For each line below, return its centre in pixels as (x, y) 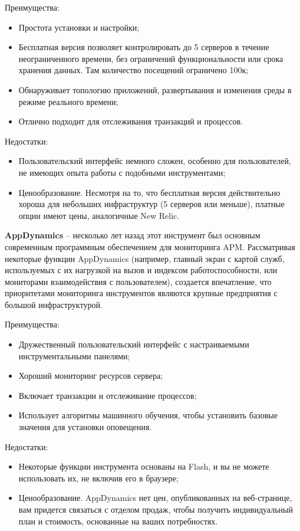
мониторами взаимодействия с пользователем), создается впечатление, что (138, 281)
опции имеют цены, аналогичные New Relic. (99, 215)
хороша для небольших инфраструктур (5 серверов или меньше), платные (151, 204)
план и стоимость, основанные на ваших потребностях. (118, 521)
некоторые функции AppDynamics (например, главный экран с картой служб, (145, 258)
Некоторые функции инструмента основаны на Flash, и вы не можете (144, 466)
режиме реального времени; (68, 101)
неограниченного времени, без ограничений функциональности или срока (151, 58)
